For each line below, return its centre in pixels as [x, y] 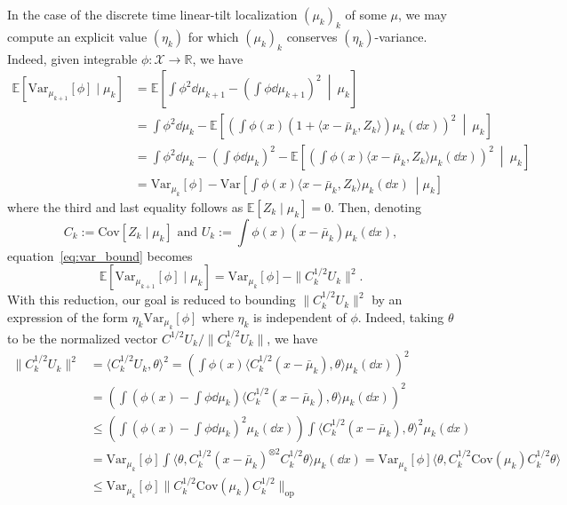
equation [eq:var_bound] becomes [100, 255]
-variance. [401, 36]
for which [213, 36]
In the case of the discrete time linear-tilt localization [152, 14]
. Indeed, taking [401, 316]
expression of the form [68, 316]
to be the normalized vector [83, 338]
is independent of [300, 316]
